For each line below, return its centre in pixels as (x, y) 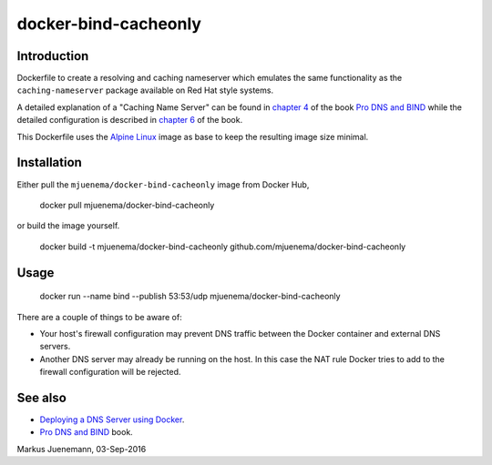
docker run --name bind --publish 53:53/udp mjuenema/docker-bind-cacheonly (190, 297)
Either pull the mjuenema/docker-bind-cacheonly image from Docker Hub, (163, 184)
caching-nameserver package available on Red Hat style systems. (145, 90)
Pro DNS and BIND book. (87, 432)
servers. (55, 347)
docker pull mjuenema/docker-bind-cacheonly (127, 205)
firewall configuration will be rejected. (110, 372)
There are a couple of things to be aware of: (99, 317)
